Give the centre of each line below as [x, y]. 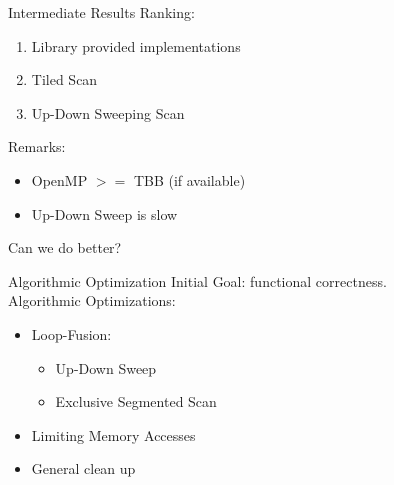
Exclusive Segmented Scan [136, 401]
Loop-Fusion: [71, 333]
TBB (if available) [189, 179]
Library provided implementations [136, 45]
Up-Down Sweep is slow [104, 213]
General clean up [83, 468]
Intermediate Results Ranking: [101, 12]
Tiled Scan [64, 79]
